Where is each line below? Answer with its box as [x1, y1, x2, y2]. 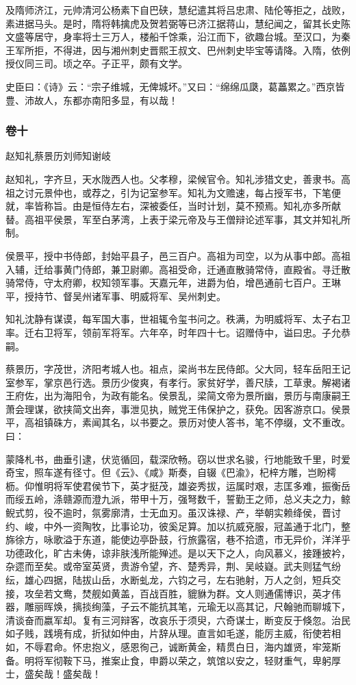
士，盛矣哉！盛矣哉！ [5, 667, 101, 681]
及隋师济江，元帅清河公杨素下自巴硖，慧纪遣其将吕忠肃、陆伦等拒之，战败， [5, 3, 351, 16]
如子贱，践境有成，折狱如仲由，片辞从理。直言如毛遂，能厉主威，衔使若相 [5, 626, 341, 640]
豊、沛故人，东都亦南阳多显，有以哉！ [5, 92, 178, 107]
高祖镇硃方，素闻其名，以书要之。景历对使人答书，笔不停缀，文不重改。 [24, 415, 351, 429]
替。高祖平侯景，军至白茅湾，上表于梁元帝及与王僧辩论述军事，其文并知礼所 [5, 212, 351, 226]
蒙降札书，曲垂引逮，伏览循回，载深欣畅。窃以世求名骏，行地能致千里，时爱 [5, 451, 351, 466]
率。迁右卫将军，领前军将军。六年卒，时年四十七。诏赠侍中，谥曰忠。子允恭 [5, 325, 351, 339]
